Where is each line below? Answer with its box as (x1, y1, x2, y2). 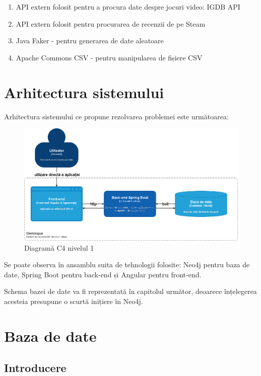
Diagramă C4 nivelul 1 (24, 242, 94, 253)
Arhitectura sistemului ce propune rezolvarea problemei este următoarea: (4, 111, 229, 121)
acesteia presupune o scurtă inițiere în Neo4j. (4, 295, 143, 306)
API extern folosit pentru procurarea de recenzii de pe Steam (16, 18, 206, 29)
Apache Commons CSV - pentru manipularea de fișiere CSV (16, 52, 203, 62)
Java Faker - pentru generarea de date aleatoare (16, 35, 164, 46)
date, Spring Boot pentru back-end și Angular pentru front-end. (4, 269, 202, 279)
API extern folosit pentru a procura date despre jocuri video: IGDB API (16, 2, 240, 12)
